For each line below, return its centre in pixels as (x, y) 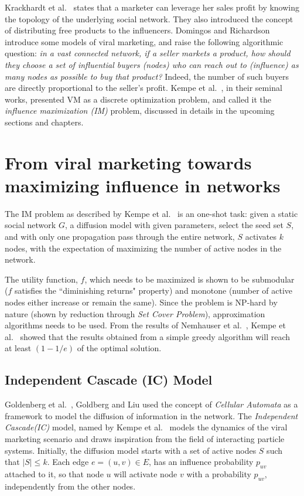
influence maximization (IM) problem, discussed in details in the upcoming (140, 111)
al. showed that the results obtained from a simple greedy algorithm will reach (148, 336)
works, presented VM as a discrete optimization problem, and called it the (138, 99)
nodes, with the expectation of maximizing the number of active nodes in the (143, 248)
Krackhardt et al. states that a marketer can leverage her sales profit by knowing (152, 7)
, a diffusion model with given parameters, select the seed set (174, 225)
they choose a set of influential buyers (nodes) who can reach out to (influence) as (152, 64)
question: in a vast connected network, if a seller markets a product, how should (148, 53)
